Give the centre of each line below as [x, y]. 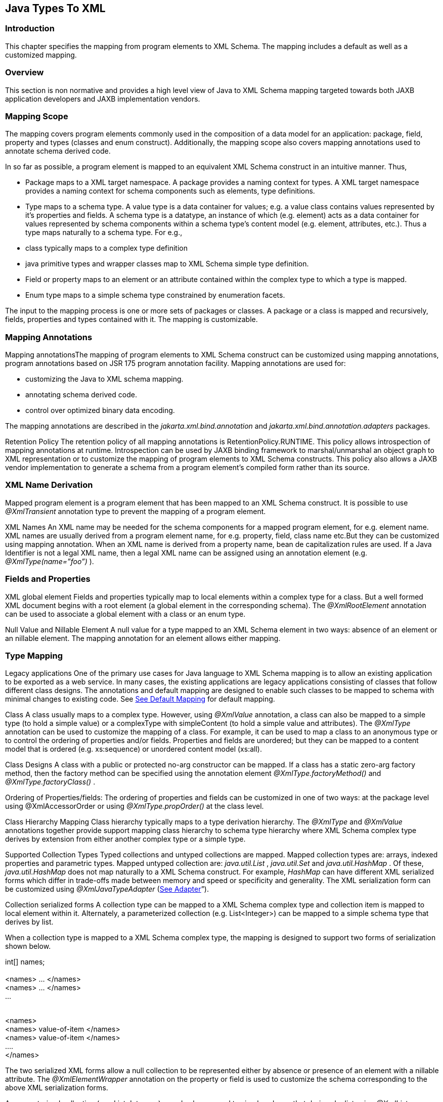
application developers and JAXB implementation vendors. [103, 99]
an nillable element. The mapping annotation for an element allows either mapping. [143, 638]
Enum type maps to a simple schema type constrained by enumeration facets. [155, 295]
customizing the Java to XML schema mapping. [104, 379]
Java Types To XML [55, 8]
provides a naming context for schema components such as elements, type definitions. [170, 191]
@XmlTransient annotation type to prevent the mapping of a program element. [136, 511]
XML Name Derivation [49, 485]
